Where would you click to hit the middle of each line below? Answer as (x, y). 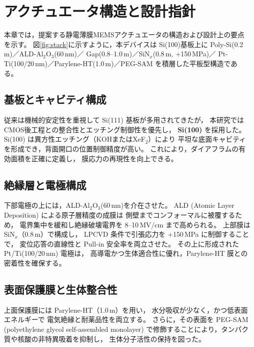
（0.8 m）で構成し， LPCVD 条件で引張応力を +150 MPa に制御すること (133, 234)
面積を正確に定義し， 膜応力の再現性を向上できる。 (94, 158)
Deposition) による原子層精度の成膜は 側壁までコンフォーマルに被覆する (120, 215)
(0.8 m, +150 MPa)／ (184, 54)
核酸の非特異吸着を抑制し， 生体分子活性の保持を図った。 (111, 338)
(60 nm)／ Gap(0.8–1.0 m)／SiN (102, 54)
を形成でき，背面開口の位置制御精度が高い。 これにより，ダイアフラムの (121, 149)
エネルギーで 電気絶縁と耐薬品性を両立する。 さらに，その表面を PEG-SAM (126, 319)
